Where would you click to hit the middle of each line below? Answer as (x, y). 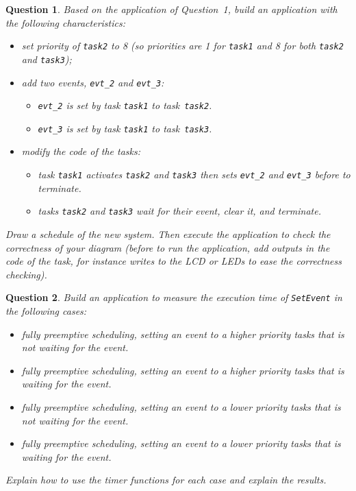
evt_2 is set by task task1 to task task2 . (125, 105)
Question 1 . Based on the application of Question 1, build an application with (171, 9)
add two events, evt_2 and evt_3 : (93, 82)
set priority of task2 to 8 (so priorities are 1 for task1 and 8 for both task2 (182, 46)
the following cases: (46, 311)
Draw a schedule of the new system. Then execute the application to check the (168, 233)
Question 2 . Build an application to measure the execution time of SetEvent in (174, 297)
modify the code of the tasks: (81, 151)
